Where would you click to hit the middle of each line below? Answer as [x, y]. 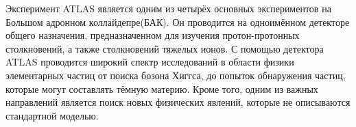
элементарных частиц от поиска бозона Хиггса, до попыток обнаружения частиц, [176, 75]
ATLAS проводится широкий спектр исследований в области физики [150, 62]
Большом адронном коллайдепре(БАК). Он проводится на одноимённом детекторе [178, 22]
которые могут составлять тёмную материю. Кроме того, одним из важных [162, 88]
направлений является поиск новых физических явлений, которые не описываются [178, 102]
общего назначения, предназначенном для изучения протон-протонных [153, 35]
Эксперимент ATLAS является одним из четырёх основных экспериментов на [168, 8]
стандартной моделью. [52, 115]
